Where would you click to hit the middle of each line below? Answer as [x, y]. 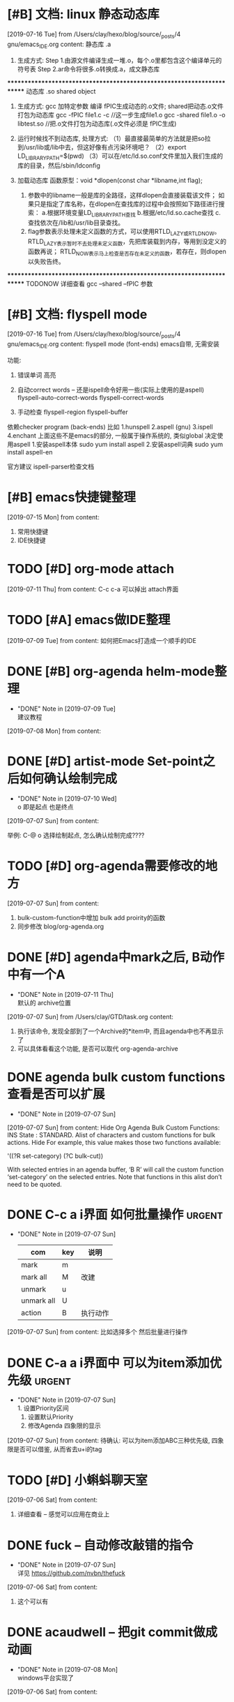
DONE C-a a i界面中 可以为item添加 [109, 1363]
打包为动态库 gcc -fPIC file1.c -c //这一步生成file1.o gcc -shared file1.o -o [121, 114]
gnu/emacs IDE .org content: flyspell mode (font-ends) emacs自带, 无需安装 [114, 345]
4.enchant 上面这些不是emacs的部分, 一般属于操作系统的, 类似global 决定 [112, 436]
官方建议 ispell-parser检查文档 [51, 467]
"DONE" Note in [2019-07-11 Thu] [65, 994]
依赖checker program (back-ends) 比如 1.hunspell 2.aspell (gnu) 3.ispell [110, 427]
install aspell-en [30, 452]
